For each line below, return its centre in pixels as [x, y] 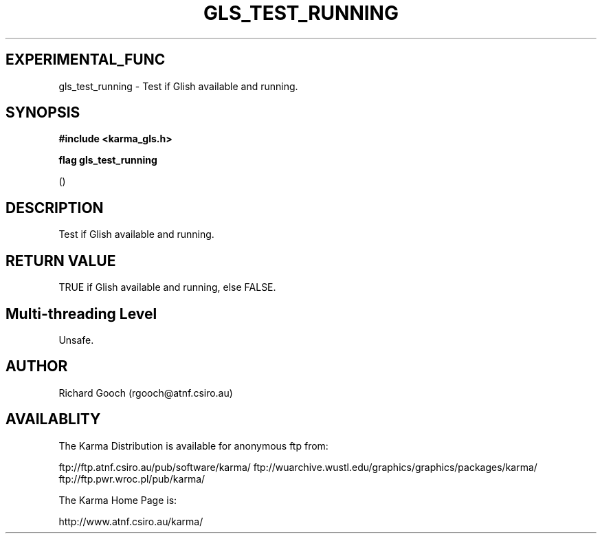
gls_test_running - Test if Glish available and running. [178, 86]
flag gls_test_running [108, 160]
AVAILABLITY [53, 419]
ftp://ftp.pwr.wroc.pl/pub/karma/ [132, 478]
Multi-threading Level [81, 313]
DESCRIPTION [55, 208]
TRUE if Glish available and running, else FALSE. [167, 287]
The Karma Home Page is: [118, 500]
